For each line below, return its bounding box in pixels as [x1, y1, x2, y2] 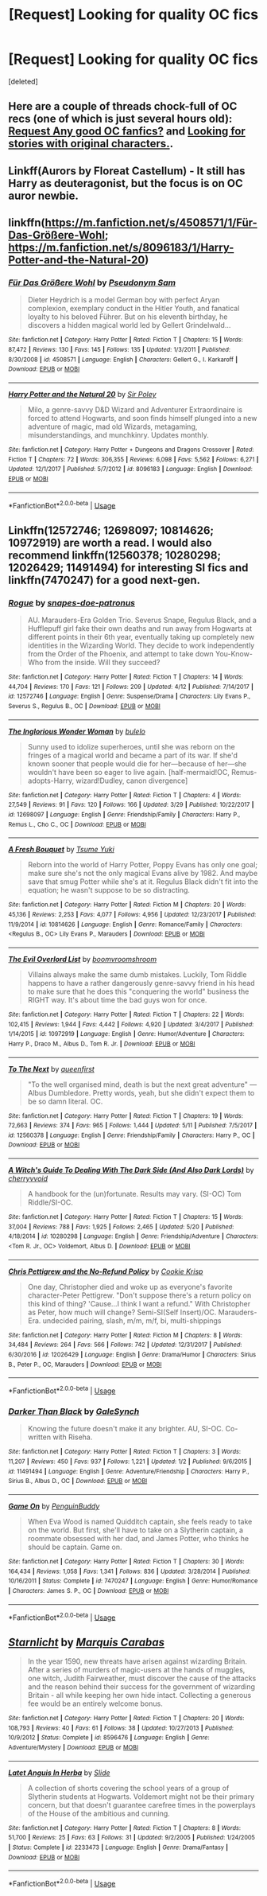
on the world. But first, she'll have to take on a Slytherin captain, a [27, 1525, 244, 1535]
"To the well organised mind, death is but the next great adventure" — [27, 1080, 257, 1089]
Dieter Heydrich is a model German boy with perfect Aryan [27, 295, 220, 305]
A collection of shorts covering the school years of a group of [27, 1783, 230, 1793]
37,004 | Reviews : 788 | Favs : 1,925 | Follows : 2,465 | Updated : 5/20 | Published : [8, 1223, 234, 1231]
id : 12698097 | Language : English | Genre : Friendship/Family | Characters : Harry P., [8, 810, 241, 819]
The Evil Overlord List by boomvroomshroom [8, 954, 157, 964]
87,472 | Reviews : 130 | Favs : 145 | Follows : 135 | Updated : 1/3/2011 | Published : [8, 346, 230, 354]
